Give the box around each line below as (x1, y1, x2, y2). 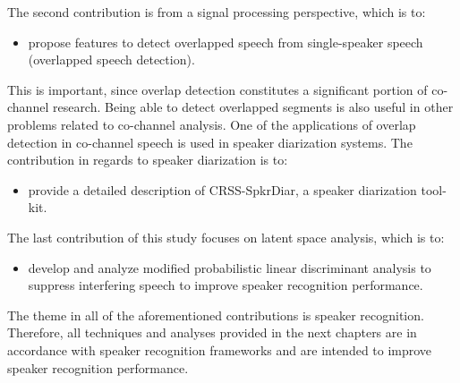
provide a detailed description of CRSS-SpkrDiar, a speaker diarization (28, 180, 417, 199)
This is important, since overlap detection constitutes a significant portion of (7, 80, 428, 98)
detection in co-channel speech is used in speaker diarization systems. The (7, 132, 413, 151)
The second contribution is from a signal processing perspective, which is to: (7, 3, 426, 21)
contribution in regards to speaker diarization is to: (7, 150, 288, 169)
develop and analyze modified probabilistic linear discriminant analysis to (28, 258, 431, 277)
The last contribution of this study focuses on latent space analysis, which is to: (7, 227, 445, 246)
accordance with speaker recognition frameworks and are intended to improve (7, 340, 432, 359)
